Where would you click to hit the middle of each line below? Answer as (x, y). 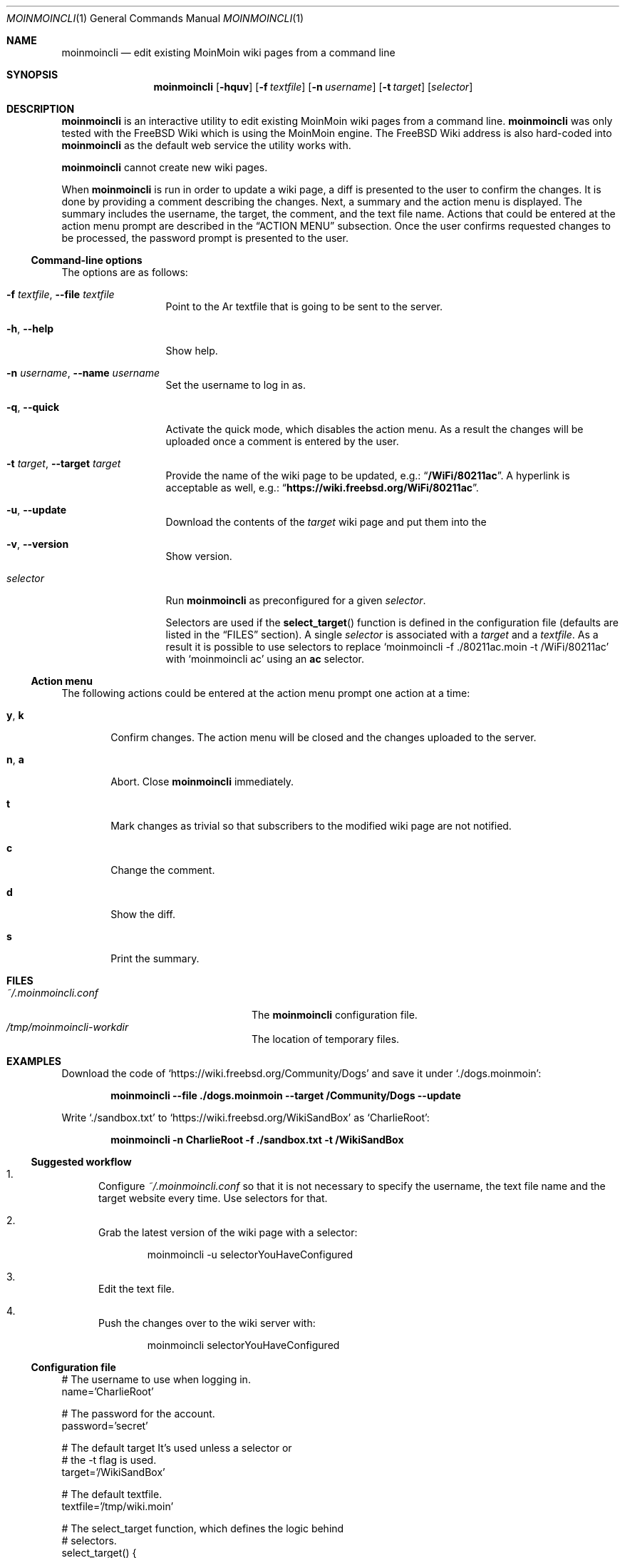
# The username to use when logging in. (156, 1379)
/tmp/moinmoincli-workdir (68, 1027)
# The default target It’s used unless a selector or (177, 1448)
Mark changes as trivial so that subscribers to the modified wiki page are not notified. (311, 826)
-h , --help (30, 329)
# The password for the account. (138, 1414)
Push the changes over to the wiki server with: (207, 1323)
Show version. (199, 556)
